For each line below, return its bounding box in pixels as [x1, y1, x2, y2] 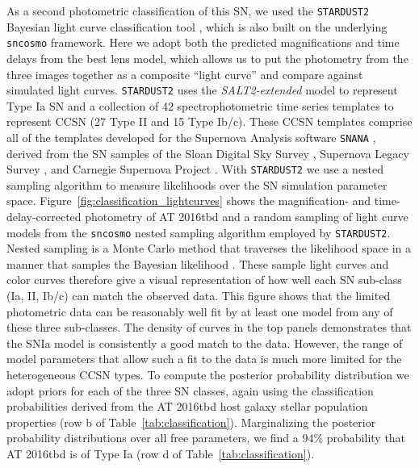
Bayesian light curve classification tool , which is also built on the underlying [6, 18, 388, 35]
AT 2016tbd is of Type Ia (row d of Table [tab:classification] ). [6, 445, 315, 462]
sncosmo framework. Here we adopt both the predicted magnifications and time [6, 34, 400, 51]
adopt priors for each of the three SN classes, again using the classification [6, 382, 374, 399]
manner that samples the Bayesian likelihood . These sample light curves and [6, 255, 389, 272]
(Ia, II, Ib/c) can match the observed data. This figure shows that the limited [6, 287, 391, 304]
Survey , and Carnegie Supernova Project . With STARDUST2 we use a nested [6, 161, 384, 178]
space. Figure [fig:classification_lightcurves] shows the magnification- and [6, 192, 371, 209]
